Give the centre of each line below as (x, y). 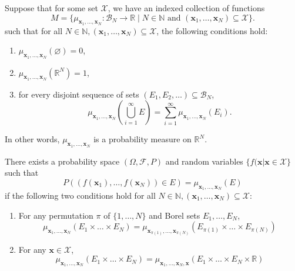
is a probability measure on (143, 139)
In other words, (32, 139)
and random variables (204, 161)
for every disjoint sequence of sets (79, 94)
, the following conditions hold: (212, 30)
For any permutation (56, 215)
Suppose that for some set (51, 8)
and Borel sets (175, 215)
